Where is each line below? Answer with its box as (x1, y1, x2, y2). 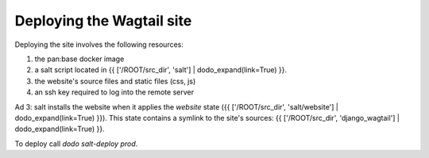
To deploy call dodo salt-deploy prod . (14, 139, 138, 148)
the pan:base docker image (34, 54, 125, 64)
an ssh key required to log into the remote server (34, 87, 195, 97)
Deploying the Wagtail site (14, 12, 192, 29)
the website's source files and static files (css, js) (34, 76, 196, 86)
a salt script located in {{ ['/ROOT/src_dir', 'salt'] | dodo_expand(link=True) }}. (34, 65, 288, 75)
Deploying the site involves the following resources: (14, 40, 184, 49)
